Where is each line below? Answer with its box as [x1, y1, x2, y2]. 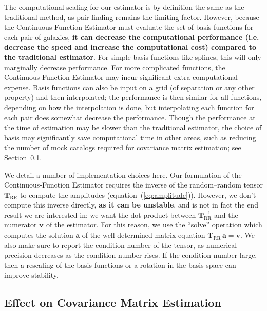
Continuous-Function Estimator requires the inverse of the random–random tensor [4, 179, 263, 190]
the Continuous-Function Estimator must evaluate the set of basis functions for [4, 22, 254, 32]
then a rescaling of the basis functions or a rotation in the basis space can [4, 259, 236, 270]
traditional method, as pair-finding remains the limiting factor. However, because [4, 11, 259, 22]
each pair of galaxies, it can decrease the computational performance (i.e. [4, 31, 259, 42]
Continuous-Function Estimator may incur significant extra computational [4, 72, 238, 82]
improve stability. [4, 269, 59, 280]
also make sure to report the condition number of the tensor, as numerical [4, 239, 237, 250]
